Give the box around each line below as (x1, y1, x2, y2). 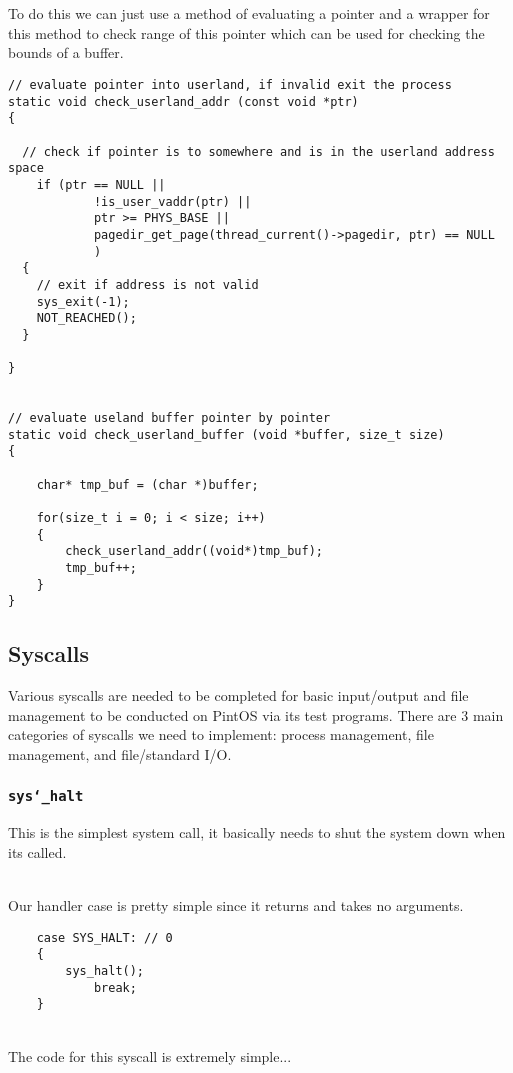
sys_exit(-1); (36, 294, 130, 309)
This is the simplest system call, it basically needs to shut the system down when (8, 822, 506, 843)
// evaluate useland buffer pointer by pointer (8, 411, 331, 426)
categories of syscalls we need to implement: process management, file (8, 724, 434, 745)
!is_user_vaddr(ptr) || (93, 194, 252, 209)
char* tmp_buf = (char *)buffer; (36, 477, 259, 492)
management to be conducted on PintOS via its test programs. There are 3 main (8, 704, 504, 725)
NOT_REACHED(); (36, 311, 137, 326)
